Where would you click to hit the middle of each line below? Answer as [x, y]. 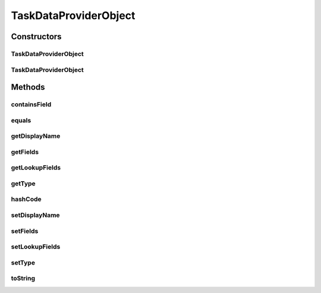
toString [23, 278]
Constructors [36, 37]
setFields [25, 231]
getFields [25, 152]
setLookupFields [36, 247]
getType [23, 183]
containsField [31, 105]
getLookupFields [36, 168]
